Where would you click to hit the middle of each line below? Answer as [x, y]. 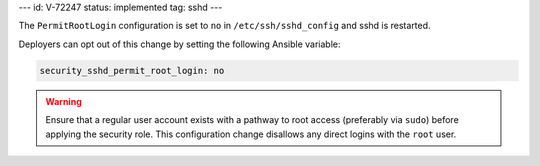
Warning [63, 101]
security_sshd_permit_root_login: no [132, 70]
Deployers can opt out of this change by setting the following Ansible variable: [179, 44]
